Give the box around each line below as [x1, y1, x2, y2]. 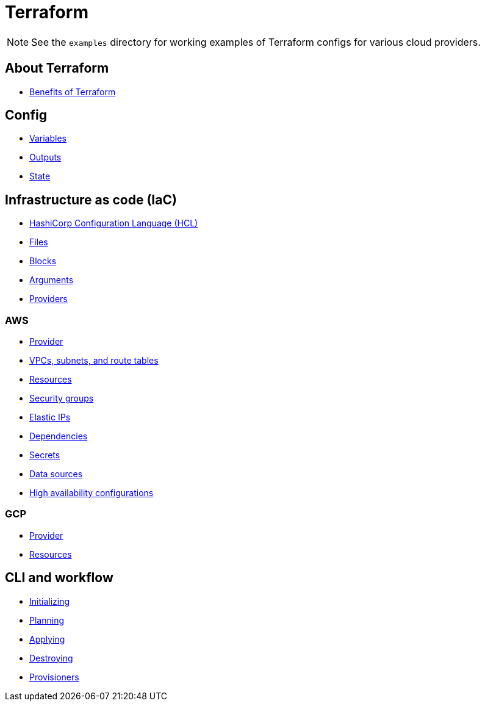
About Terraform [5, 60, 109, 76]
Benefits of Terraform [29, 86, 116, 97]
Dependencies [29, 431, 88, 442]
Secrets [29, 450, 60, 461]
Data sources [29, 469, 83, 480]
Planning [29, 614, 64, 625]
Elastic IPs [29, 412, 71, 423]
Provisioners [29, 671, 79, 682]
